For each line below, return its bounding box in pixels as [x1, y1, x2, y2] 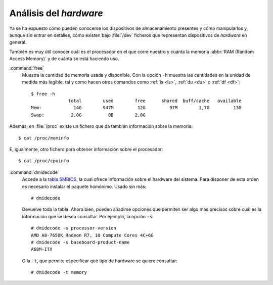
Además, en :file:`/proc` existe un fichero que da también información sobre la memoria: [9, 123, 193, 129]
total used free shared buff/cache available [68, 98, 242, 104]
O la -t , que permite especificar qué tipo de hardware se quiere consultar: [22, 258, 177, 264]
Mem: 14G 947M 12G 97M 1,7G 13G [31, 105, 242, 111]
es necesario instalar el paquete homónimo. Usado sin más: [22, 183, 147, 189]
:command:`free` [9, 65, 44, 71]
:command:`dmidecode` [9, 169, 59, 175]
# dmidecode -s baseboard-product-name [31, 239, 130, 245]
